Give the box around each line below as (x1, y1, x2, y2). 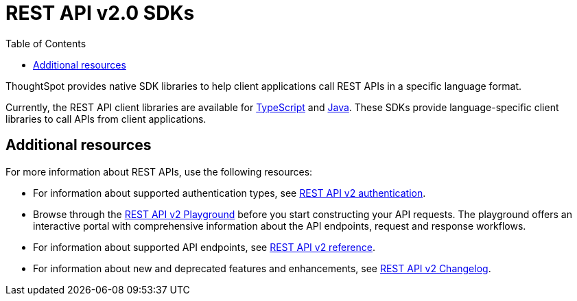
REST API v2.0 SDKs (5, 1, 195, 25)
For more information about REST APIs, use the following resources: (5, 165, 313, 178)
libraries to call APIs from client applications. (5, 112, 207, 125)
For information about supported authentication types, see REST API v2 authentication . (33, 186, 426, 199)
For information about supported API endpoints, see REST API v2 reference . (33, 241, 375, 253)
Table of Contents (5, 37, 86, 49)
